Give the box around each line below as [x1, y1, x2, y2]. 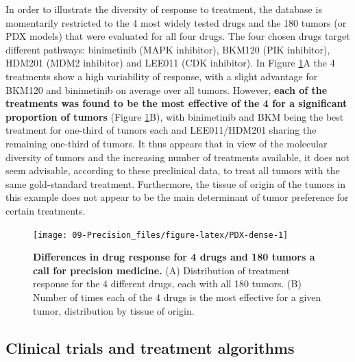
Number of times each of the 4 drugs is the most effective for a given [33, 289, 321, 304]
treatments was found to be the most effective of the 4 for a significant [5, 96, 347, 110]
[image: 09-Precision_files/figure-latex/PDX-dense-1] [33, 230, 289, 240]
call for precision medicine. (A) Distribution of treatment [33, 263, 290, 277]
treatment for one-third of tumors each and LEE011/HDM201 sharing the [5, 123, 317, 137]
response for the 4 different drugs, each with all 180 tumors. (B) [33, 276, 302, 291]
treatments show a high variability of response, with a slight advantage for [5, 69, 318, 83]
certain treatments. [5, 203, 86, 217]
